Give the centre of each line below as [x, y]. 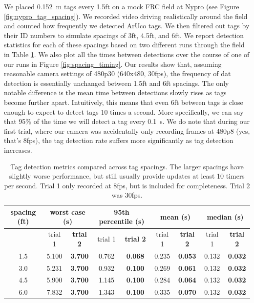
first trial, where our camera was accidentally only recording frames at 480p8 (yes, [127, 131]
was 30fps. [127, 195]
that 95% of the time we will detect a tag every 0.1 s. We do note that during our [127, 121]
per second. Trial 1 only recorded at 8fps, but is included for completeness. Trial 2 [127, 185]
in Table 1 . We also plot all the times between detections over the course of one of [127, 54]
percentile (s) [122, 221]
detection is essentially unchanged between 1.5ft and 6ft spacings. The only [116, 83]
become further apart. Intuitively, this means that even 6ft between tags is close [124, 102]
